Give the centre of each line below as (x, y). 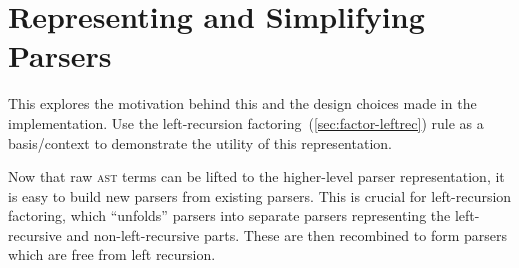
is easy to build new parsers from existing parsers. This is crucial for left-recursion (260, 195)
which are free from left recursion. (112, 254)
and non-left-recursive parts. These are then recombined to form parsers (286, 234)
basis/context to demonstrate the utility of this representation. (200, 142)
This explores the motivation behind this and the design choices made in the (242, 103)
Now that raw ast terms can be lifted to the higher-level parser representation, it (256, 176)
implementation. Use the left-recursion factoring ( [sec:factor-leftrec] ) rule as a (246, 122)
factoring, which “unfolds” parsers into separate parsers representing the (229, 215)
